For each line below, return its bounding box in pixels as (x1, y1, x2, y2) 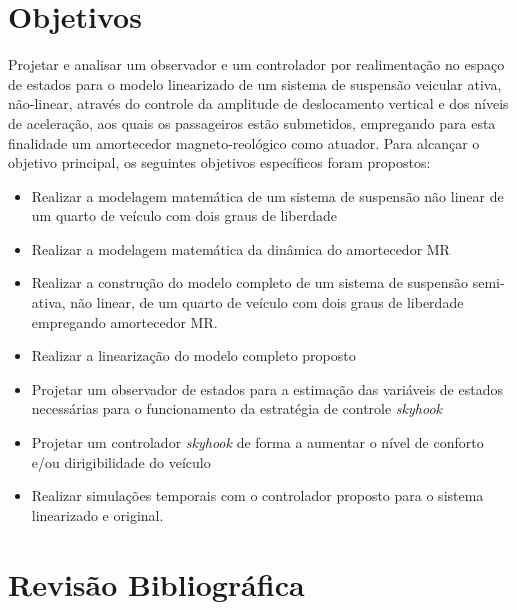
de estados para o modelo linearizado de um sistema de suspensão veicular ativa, (8, 73, 502, 94)
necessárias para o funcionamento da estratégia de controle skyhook (31, 398, 443, 419)
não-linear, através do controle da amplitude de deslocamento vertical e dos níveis (8, 93, 509, 114)
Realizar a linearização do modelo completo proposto (31, 345, 356, 366)
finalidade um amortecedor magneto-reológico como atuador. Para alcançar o (8, 132, 480, 153)
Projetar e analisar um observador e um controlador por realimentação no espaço (8, 54, 505, 75)
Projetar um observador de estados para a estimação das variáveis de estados (31, 378, 503, 399)
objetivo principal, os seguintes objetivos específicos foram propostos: (8, 152, 431, 173)
